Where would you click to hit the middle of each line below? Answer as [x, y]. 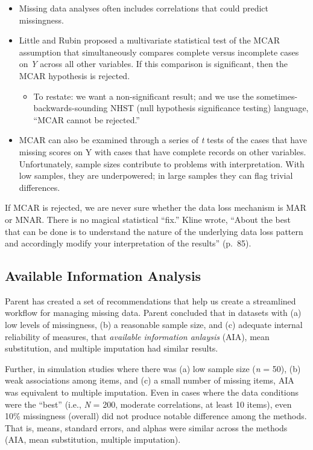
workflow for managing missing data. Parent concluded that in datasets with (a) [153, 313]
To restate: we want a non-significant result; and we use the [144, 96]
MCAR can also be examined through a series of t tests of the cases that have [163, 140]
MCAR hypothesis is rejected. [74, 75]
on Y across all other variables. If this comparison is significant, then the [153, 64]
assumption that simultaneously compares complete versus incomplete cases [159, 52]
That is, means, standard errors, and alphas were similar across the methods [146, 427]
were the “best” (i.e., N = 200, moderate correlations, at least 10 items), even [148, 404]
